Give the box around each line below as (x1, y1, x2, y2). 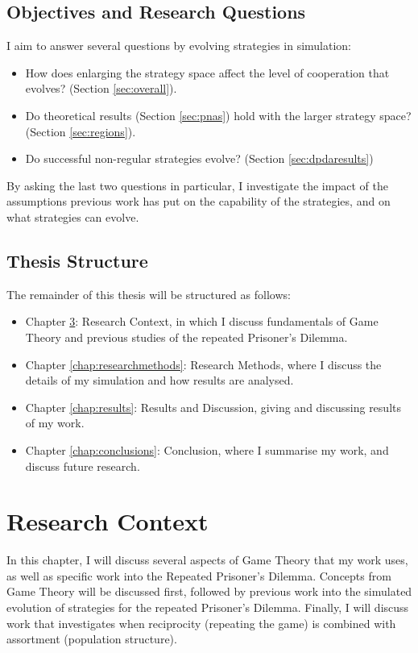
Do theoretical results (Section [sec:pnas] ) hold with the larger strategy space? (25, 106, 412, 123)
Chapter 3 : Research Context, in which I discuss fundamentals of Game (25, 313, 379, 330)
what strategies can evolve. (6, 208, 139, 225)
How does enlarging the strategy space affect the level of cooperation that (25, 64, 390, 81)
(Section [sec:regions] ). (25, 123, 136, 139)
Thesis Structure (6, 247, 148, 272)
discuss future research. (25, 457, 140, 474)
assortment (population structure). (6, 630, 177, 647)
